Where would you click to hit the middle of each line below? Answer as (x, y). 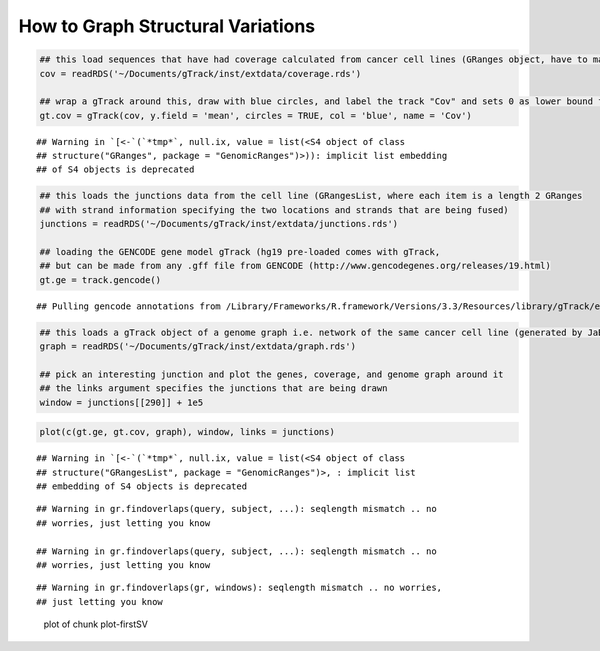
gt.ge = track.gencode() (100, 279)
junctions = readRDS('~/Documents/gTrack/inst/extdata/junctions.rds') (219, 224)
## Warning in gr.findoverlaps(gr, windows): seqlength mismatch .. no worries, (239, 588)
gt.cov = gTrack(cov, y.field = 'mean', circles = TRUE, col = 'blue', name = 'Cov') (255, 115)
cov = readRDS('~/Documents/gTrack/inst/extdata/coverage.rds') (200, 73)
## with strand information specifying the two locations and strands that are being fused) (274, 209)
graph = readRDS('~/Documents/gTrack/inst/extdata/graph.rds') (198, 346)
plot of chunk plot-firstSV (96, 624)
